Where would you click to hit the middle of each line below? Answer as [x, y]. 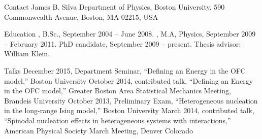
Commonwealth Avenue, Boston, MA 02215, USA [81, 16]
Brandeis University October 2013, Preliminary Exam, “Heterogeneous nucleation [131, 100]
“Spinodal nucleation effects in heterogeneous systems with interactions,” [118, 120]
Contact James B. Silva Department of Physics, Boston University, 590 [114, 7]
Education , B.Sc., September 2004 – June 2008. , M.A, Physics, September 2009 [130, 34]
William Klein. [27, 54]
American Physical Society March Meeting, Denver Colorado [99, 130]
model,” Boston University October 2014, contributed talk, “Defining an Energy [129, 80]
